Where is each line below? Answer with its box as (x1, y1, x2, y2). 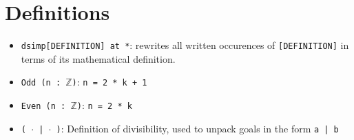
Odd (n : (21, 78, 61, 88)
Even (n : (21, 101, 66, 112)
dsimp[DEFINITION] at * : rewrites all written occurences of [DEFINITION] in (21, 38, 349, 52)
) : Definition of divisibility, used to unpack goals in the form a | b (56, 121, 339, 135)
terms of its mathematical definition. (21, 51, 176, 66)
